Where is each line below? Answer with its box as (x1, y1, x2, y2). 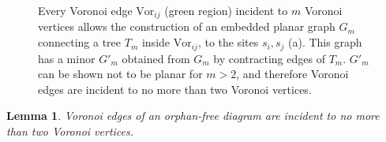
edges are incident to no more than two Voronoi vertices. (38, 80, 312, 97)
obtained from (122, 50, 190, 66)
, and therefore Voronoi (236, 65, 349, 82)
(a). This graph (288, 34, 362, 50)
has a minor (38, 50, 96, 66)
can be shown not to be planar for (38, 65, 203, 82)
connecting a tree (38, 34, 122, 50)
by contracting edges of (213, 50, 325, 66)
